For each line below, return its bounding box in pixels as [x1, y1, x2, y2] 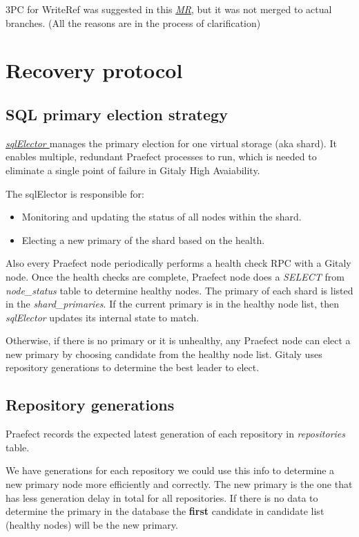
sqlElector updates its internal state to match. [6, 310, 200, 324]
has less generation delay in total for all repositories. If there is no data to [6, 490, 318, 505]
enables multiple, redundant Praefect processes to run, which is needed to [6, 149, 317, 164]
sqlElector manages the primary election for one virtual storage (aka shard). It [6, 135, 337, 150]
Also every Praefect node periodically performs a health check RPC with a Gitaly [6, 256, 351, 270]
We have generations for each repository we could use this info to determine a [6, 463, 335, 478]
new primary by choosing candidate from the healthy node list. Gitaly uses [6, 346, 322, 361]
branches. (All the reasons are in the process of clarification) [6, 15, 261, 30]
